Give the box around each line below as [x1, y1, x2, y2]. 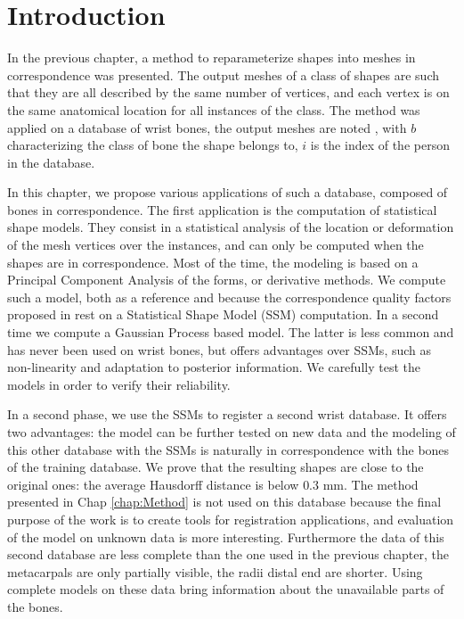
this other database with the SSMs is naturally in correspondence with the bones [7, 440, 450, 458]
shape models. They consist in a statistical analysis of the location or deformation [7, 218, 454, 236]
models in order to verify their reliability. [7, 375, 231, 393]
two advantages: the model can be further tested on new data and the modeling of [7, 423, 456, 441]
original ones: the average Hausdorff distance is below [7, 475, 299, 493]
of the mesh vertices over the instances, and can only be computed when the [7, 235, 424, 254]
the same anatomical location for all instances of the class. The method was [7, 100, 420, 119]
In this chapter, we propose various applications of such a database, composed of [7, 183, 448, 202]
